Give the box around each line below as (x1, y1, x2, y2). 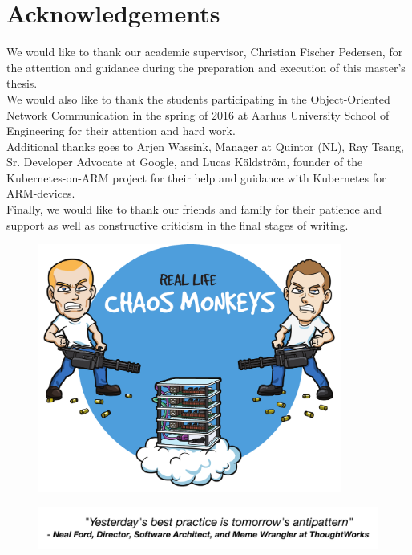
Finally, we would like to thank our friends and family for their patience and (6, 201, 382, 218)
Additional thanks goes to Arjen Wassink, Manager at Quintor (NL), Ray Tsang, (6, 137, 404, 154)
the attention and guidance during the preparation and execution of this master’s (6, 59, 406, 75)
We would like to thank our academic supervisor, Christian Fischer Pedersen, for (6, 43, 403, 60)
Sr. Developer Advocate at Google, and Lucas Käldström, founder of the (6, 153, 363, 170)
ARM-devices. (6, 185, 75, 202)
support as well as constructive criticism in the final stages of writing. (6, 216, 349, 233)
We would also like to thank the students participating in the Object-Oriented (6, 90, 390, 107)
